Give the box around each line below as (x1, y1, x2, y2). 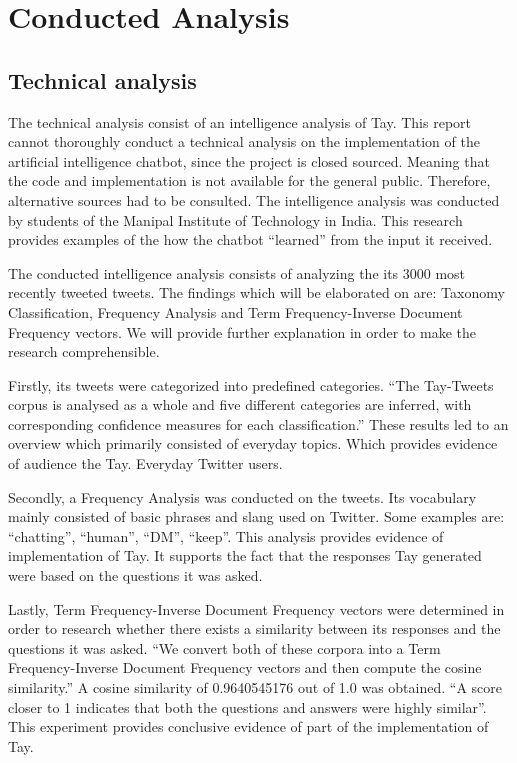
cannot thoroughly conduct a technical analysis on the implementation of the (8, 131, 480, 152)
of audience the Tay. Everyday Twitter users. (8, 453, 283, 474)
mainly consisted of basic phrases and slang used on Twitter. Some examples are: (8, 506, 505, 527)
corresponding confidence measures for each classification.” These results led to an (8, 413, 509, 434)
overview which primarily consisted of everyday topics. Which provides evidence (8, 433, 498, 454)
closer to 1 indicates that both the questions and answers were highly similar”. (8, 696, 487, 717)
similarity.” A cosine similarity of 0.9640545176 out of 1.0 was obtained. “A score (8, 677, 502, 698)
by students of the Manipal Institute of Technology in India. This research (8, 209, 463, 230)
